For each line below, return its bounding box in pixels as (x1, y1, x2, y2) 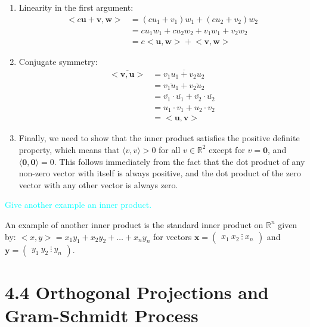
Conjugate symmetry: (18, 55, 98, 68)
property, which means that (18, 143, 120, 155)
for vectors (153, 230, 192, 242)
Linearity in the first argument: (18, 1, 134, 13)
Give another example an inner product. (5, 198, 152, 211)
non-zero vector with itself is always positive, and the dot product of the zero (18, 167, 301, 179)
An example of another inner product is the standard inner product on (5, 218, 263, 231)
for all (159, 143, 181, 155)
